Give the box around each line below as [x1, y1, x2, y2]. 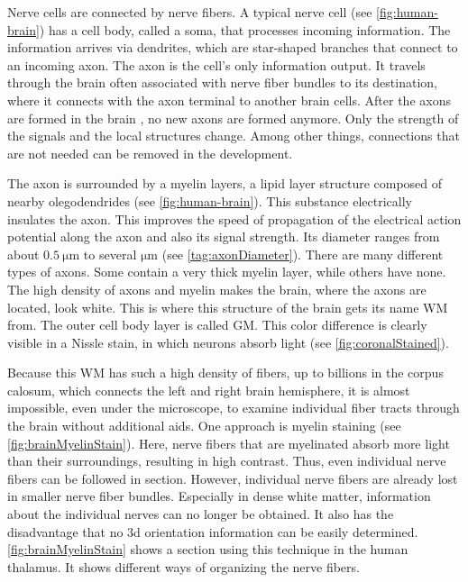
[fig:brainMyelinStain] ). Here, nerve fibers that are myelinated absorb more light [7, 433, 450, 452]
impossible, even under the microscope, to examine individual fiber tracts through [7, 398, 460, 417]
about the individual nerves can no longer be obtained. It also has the [7, 505, 394, 523]
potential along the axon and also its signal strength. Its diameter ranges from [7, 227, 440, 246]
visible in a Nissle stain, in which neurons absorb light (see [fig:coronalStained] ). [7, 332, 449, 351]
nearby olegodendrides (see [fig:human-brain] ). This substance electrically [7, 191, 412, 210]
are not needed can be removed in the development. [7, 143, 293, 162]
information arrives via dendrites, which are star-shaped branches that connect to [7, 38, 458, 57]
